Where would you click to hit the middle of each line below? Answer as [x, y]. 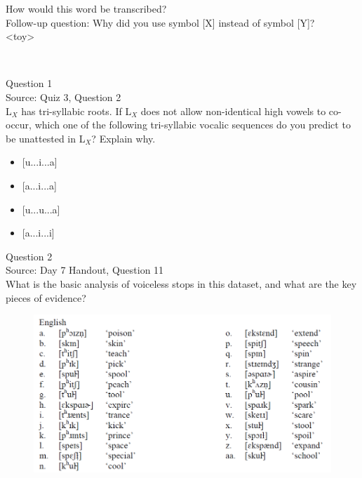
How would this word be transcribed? [86, 8]
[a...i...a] [39, 185]
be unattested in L [46, 138]
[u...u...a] [41, 209]
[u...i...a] [40, 162]
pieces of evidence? [46, 297]
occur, [19, 125]
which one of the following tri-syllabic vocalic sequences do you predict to [193, 125]
